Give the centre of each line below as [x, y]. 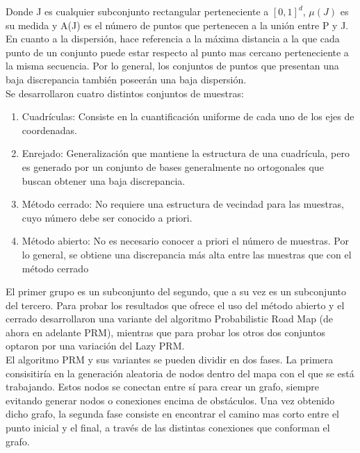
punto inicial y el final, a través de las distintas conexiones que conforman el [168, 428]
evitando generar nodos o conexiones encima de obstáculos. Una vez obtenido [170, 400]
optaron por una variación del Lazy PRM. [95, 346]
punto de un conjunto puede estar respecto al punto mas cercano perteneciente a [177, 52]
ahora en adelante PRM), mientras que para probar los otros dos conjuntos [165, 332]
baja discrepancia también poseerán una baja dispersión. [126, 79]
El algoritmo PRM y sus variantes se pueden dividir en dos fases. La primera [170, 360]
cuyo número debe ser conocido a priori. [107, 217]
